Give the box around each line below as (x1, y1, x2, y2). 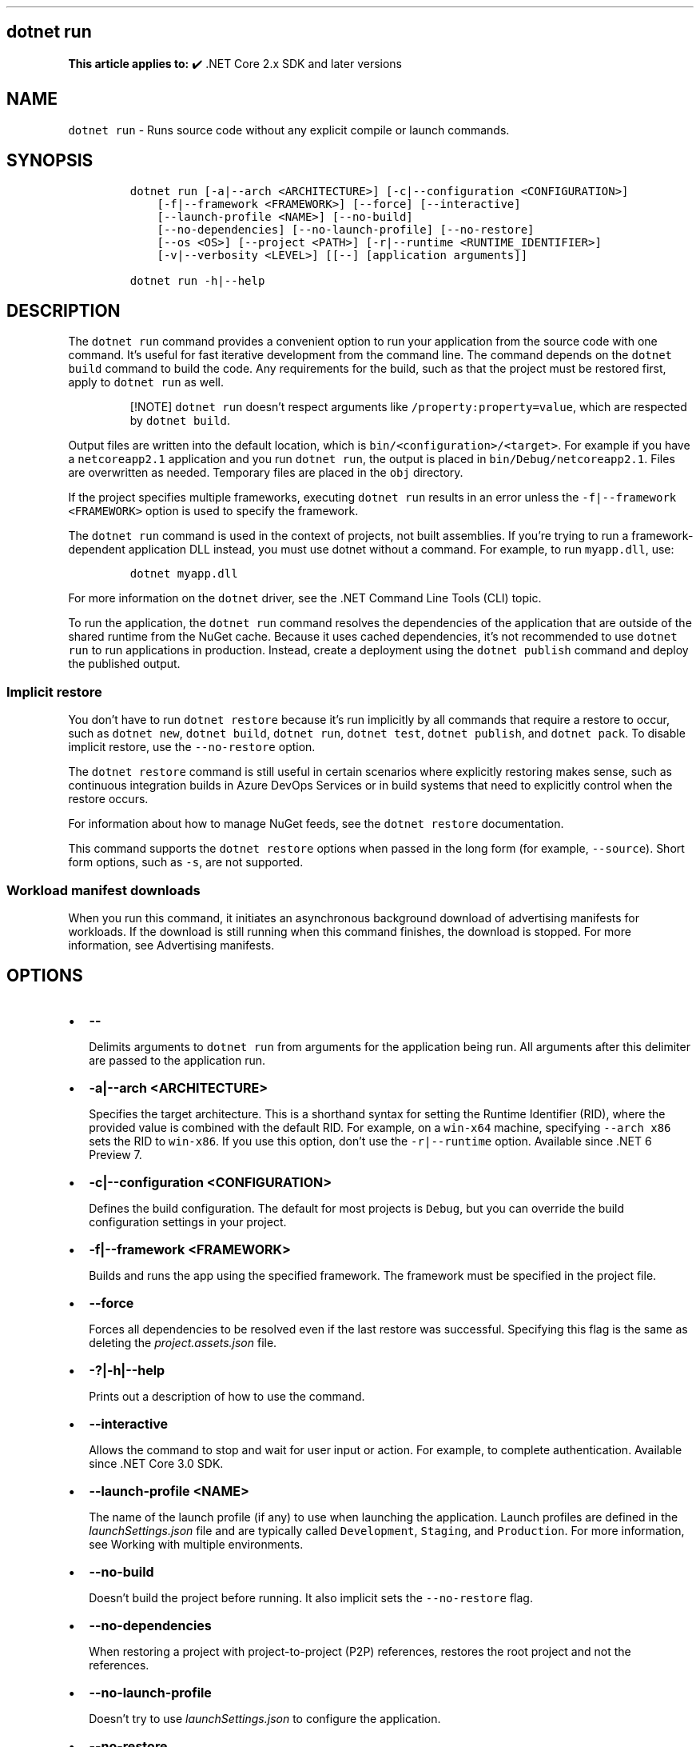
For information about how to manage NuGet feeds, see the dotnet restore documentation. (68, 817, 564, 831)
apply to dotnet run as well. (68, 375, 225, 390)
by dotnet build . (129, 414, 231, 428)
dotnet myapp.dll (129, 567, 238, 581)
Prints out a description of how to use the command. (89, 1389, 365, 1403)
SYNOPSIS (6, 150, 93, 171)
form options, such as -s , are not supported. (68, 855, 304, 870)
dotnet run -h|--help (129, 274, 265, 287)
